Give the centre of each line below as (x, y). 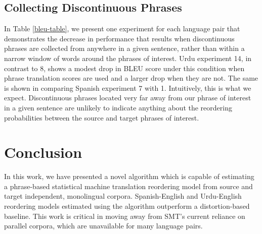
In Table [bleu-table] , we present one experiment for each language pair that (122, 28)
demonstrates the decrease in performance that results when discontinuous (119, 38)
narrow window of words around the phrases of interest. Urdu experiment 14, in (128, 58)
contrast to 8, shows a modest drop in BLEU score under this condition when (124, 68)
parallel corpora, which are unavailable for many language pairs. (103, 226)
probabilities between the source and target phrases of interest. (102, 117)
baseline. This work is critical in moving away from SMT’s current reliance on (125, 216)
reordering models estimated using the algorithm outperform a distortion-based (127, 206)
